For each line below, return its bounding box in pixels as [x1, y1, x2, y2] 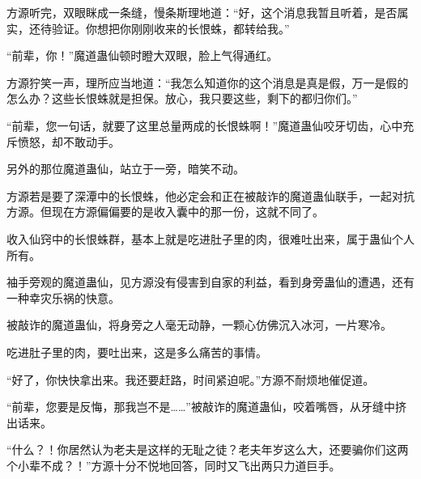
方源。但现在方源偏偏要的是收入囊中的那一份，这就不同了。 [6, 203, 324, 220]
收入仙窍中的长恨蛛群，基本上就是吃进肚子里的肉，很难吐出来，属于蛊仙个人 [6, 230, 415, 247]
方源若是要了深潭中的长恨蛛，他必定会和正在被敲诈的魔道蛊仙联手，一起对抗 [6, 187, 415, 204]
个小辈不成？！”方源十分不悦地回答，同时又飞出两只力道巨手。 [6, 456, 341, 473]
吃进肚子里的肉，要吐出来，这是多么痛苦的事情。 [6, 343, 267, 360]
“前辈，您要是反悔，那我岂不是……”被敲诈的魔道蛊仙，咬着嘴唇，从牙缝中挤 [6, 398, 406, 415]
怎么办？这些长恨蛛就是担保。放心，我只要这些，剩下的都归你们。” [6, 90, 358, 107]
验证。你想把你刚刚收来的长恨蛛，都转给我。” [51, 19, 290, 36]
